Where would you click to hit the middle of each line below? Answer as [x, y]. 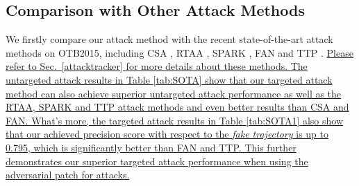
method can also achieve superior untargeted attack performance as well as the [174, 93]
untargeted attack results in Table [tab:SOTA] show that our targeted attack [169, 79]
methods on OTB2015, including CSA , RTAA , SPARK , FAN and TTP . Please [179, 52]
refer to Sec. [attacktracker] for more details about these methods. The [157, 66]
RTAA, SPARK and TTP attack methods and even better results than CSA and [177, 107]
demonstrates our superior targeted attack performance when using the [157, 161]
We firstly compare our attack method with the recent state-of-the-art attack [169, 39]
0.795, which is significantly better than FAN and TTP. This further [151, 147]
